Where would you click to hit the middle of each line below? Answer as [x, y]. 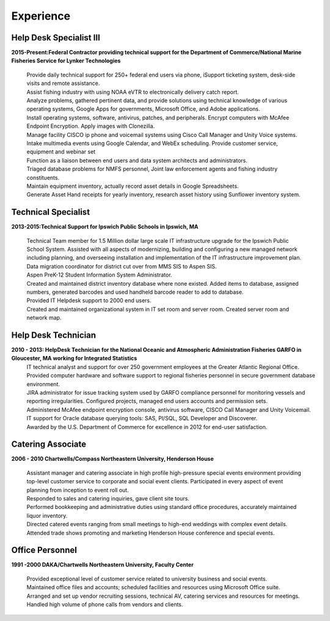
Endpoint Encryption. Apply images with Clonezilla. [91, 126]
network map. [44, 318]
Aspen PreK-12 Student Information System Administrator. [99, 275]
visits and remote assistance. [63, 83]
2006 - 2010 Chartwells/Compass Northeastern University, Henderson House [112, 459]
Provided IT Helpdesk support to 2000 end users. [89, 300]
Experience [41, 16]
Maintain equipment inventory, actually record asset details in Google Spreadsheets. [133, 186]
